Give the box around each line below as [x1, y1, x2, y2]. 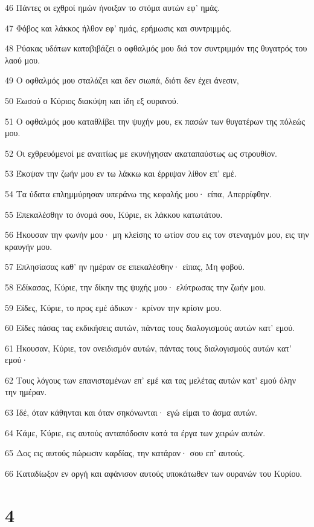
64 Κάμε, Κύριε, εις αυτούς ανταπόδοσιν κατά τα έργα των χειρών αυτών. [5, 426, 266, 439]
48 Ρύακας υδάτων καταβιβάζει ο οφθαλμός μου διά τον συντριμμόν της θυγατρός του [5, 42, 307, 54]
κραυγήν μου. [5, 240, 53, 252]
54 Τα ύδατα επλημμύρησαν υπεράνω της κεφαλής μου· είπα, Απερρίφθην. [5, 187, 272, 200]
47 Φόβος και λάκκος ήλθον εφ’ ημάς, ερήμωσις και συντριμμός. [5, 21, 232, 34]
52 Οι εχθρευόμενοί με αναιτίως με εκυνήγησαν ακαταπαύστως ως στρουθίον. [5, 146, 277, 159]
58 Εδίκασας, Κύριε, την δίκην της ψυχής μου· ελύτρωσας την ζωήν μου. [5, 280, 266, 293]
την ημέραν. [5, 385, 47, 398]
